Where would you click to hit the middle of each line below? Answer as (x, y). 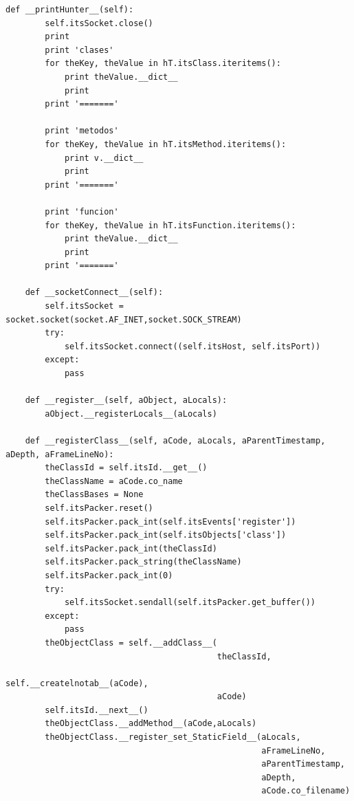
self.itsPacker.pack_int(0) (109, 575)
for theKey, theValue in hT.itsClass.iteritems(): (163, 64)
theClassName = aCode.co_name (114, 481)
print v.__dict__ (104, 158)
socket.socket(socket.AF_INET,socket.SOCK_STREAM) (124, 319)
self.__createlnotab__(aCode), (77, 683)
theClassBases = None (94, 495)
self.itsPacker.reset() (99, 508)
